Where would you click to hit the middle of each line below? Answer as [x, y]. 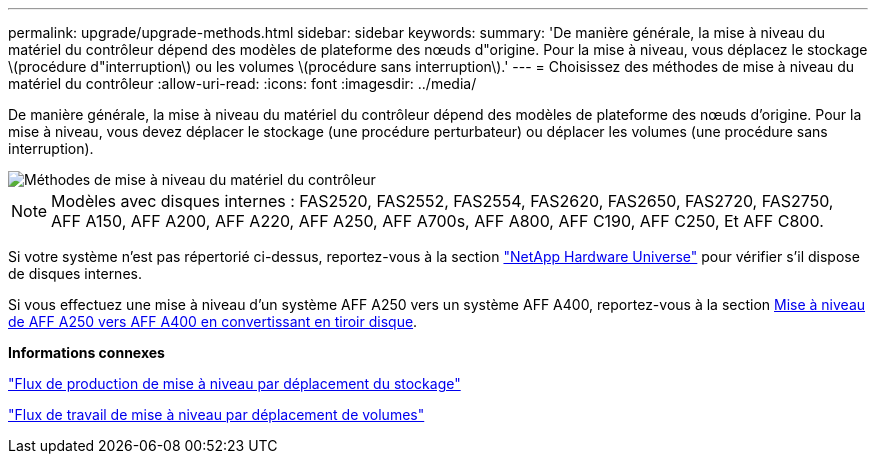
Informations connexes [86, 352]
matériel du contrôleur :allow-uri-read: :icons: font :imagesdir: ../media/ [242, 83]
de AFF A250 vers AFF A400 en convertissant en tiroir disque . [213, 321]
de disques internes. [75, 273]
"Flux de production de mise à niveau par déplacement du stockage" [234, 383]
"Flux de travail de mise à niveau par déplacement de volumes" [216, 414]
